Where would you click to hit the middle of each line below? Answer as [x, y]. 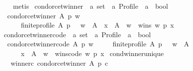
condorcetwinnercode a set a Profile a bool [77, 34]
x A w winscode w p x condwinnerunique [92, 53]
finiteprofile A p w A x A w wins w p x [97, 25]
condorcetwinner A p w [44, 15]
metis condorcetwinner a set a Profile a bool [90, 6]
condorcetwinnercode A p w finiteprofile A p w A [98, 44]
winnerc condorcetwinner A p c [59, 63]
